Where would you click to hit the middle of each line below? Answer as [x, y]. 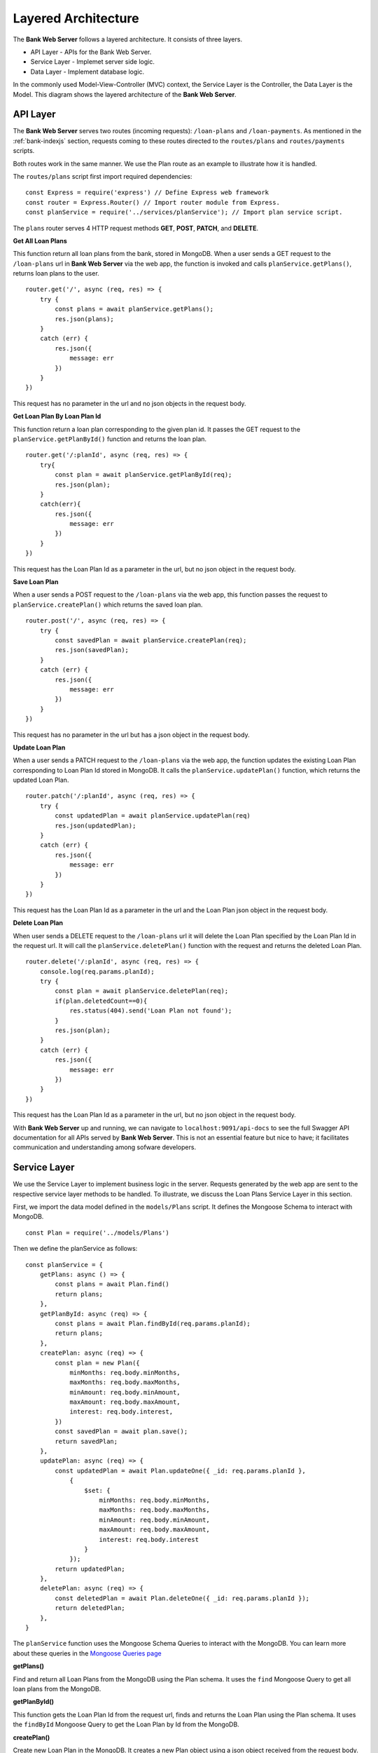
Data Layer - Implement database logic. [87, 72]
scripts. [24, 151]
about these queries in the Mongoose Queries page [87, 1653]
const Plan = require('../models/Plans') [97, 1233]
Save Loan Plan [36, 582]
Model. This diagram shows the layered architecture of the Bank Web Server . [125, 94]
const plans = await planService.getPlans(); [134, 309]
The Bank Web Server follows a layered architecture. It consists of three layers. [128, 39]
